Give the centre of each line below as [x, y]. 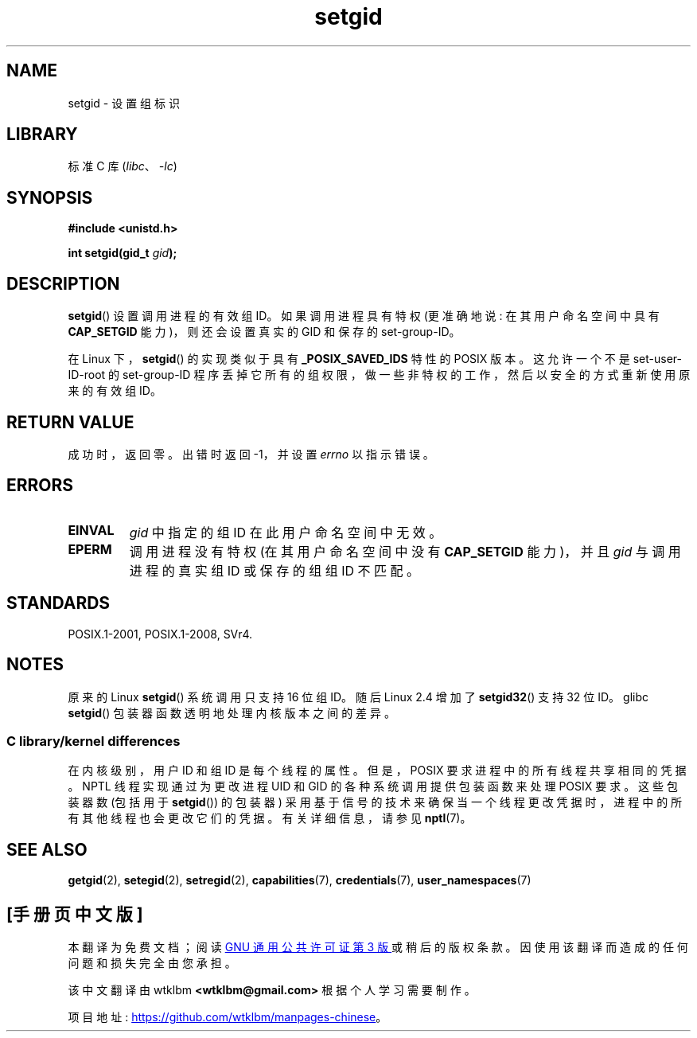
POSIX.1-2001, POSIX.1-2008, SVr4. [160, 634]
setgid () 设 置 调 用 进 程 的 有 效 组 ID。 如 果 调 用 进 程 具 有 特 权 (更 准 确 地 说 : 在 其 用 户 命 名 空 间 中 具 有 [364, 316]
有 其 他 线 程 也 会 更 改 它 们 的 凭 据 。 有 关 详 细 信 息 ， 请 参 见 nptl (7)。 [270, 818]
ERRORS [40, 486]
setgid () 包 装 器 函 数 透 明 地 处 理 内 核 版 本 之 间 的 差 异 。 [232, 712]
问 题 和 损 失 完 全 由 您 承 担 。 [152, 962]
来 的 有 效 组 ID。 [115, 391]
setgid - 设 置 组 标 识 [124, 103]
